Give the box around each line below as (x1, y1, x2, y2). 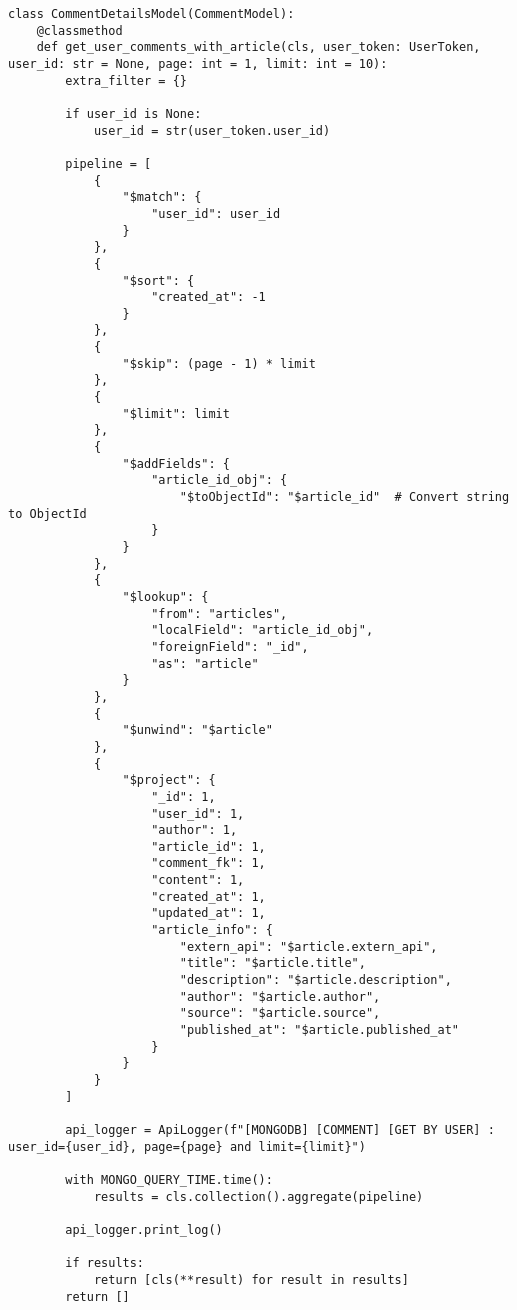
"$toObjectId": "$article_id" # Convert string (179, 490, 510, 505)
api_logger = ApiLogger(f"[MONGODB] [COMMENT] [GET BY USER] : (65, 1122, 495, 1137)
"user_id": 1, (151, 806, 245, 821)
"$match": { (122, 190, 202, 205)
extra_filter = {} (65, 73, 187, 88)
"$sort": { (122, 273, 195, 288)
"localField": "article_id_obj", (151, 623, 374, 638)
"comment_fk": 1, (151, 856, 266, 871)
